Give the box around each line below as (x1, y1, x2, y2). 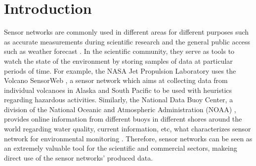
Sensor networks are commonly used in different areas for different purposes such (4, 27, 249, 37)
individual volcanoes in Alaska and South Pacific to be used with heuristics (4, 84, 232, 95)
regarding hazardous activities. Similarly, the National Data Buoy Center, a (4, 94, 233, 105)
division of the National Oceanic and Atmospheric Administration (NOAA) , (4, 104, 236, 114)
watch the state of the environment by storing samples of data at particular (4, 55, 233, 66)
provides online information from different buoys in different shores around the (4, 114, 242, 124)
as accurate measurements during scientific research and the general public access (4, 36, 251, 46)
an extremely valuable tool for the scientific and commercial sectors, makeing (4, 143, 237, 153)
